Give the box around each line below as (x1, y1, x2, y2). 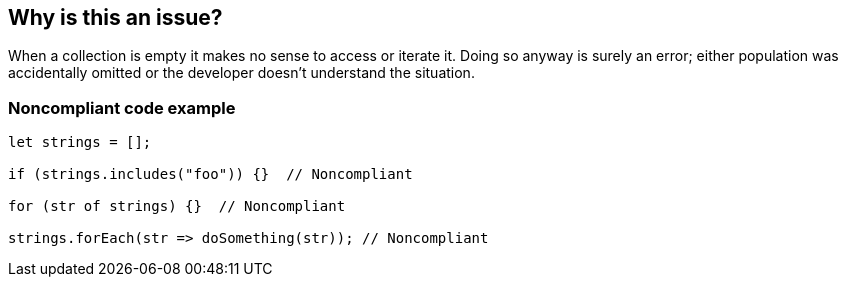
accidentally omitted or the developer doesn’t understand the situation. (8, 64, 475, 82)
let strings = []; (8, 134, 152, 151)
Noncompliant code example (8, 97, 236, 118)
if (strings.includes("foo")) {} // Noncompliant (8, 166, 413, 183)
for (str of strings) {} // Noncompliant (8, 198, 346, 215)
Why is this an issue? (8, 5, 223, 30)
